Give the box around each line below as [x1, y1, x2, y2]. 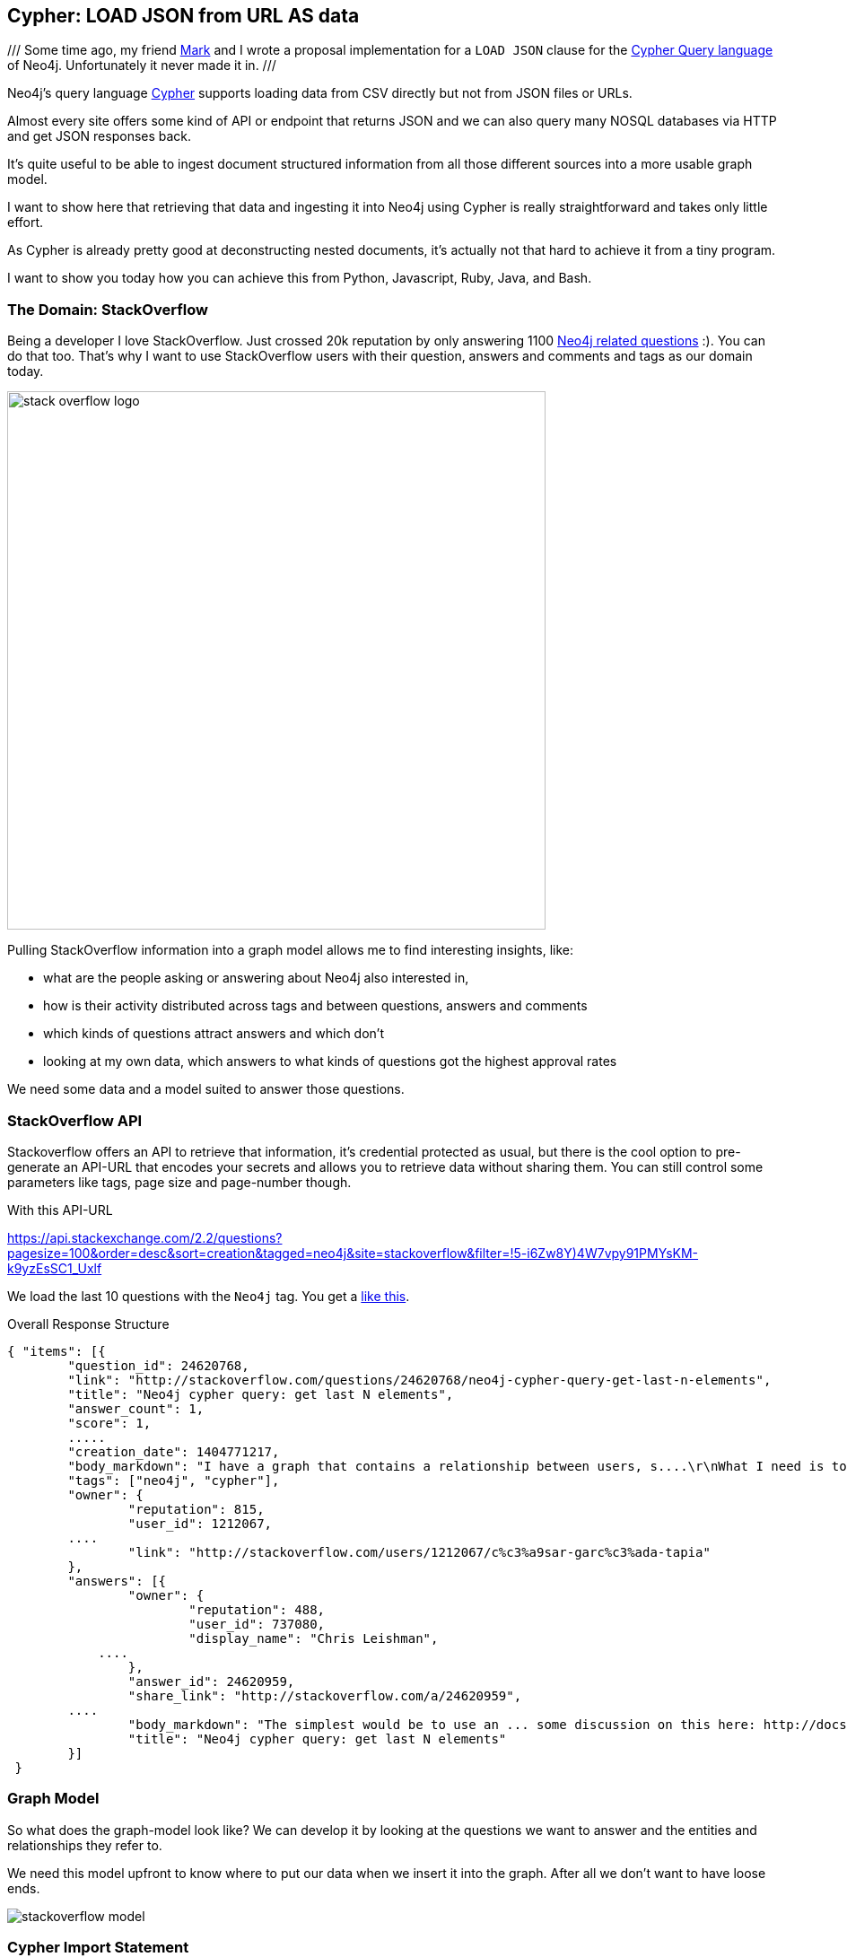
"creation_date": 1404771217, [67, 1444, 280, 1459]
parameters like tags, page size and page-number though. [7, 1174, 352, 1190]
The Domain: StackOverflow [7, 300, 208, 319]
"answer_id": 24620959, [127, 1673, 295, 1689]
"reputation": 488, [188, 1602, 326, 1617]
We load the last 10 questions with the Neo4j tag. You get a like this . [7, 1288, 410, 1304]
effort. [7, 214, 44, 231]
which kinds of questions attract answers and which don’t [43, 1026, 384, 1042]
